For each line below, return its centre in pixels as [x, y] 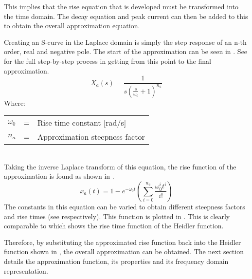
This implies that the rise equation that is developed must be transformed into [121, 6]
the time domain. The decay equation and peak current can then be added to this [126, 16]
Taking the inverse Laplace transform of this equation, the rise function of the [120, 166]
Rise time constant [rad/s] [82, 123]
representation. [26, 270]
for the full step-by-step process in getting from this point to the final [108, 61]
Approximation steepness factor [91, 137]
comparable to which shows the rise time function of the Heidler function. [114, 226]
